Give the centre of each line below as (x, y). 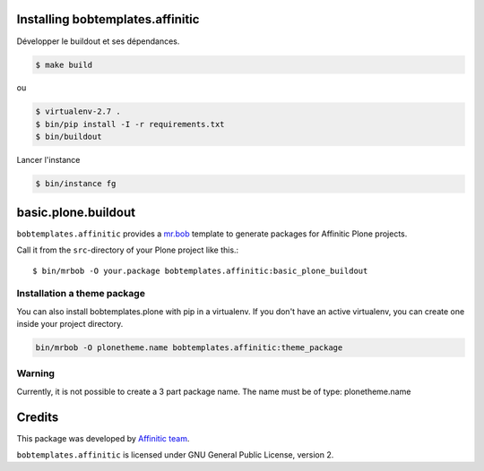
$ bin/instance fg (76, 184)
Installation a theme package (81, 294)
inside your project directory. (70, 324)
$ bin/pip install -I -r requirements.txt (130, 124)
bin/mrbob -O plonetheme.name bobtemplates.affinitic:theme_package (189, 348)
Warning (36, 373)
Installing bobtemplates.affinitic (108, 19)
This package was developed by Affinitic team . (103, 438)
